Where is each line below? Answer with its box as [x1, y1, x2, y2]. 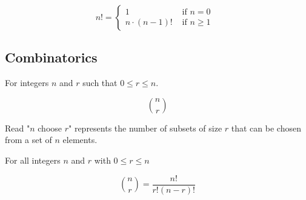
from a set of [5, 133, 52, 146]
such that [82, 76, 118, 89]
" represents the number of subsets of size [68, 121, 222, 134]
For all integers [5, 153, 61, 166]
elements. [62, 133, 98, 146]
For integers [5, 76, 49, 89]
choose [38, 121, 62, 134]
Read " [5, 121, 30, 134]
